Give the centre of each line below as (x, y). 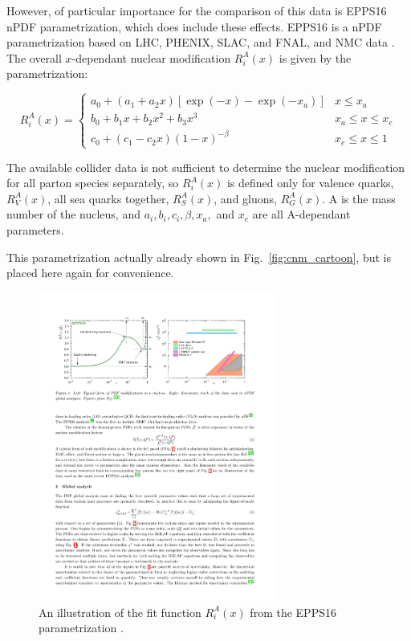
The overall (34, 57)
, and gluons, (245, 198)
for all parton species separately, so (93, 183)
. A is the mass (359, 198)
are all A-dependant (301, 214)
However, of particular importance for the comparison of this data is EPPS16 (197, 10)
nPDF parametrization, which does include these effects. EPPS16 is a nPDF (194, 26)
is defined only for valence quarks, (310, 183)
